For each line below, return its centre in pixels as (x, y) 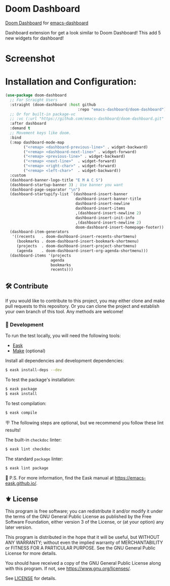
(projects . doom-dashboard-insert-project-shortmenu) (77, 246)
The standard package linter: (34, 459)
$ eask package (21, 389)
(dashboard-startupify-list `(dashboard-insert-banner (69, 194)
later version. (19, 527)
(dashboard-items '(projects (40, 255)
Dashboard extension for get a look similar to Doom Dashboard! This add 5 (83, 32)
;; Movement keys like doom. (40, 133)
